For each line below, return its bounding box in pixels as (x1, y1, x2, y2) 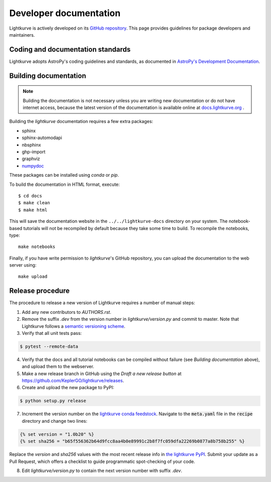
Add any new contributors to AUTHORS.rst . (22, 309, 111, 315)
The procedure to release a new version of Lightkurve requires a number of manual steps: (9, 300, 195, 306)
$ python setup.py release (20, 398, 86, 404)
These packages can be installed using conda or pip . (9, 172, 119, 178)
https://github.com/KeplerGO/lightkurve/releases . (22, 378, 124, 384)
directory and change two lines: (22, 418, 87, 424)
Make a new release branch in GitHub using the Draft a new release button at (22, 371, 182, 377)
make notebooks (18, 244, 56, 250)
